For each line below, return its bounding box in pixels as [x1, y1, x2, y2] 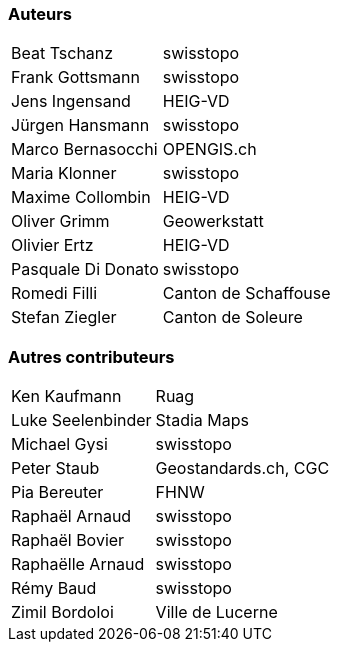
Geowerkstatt [162, 211, 264, 232]
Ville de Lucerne [155, 602, 278, 623]
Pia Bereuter [11, 482, 104, 503]
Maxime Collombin [11, 187, 151, 208]
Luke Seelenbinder [11, 410, 152, 431]
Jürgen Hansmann [11, 115, 150, 136]
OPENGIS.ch [162, 139, 257, 160]
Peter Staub [11, 458, 100, 479]
